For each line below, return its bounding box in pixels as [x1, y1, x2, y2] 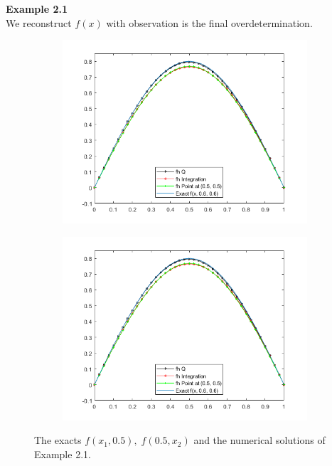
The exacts [34, 433, 82, 448]
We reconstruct [6, 15, 72, 30]
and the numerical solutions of [193, 433, 326, 448]
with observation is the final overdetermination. [106, 15, 313, 30]
